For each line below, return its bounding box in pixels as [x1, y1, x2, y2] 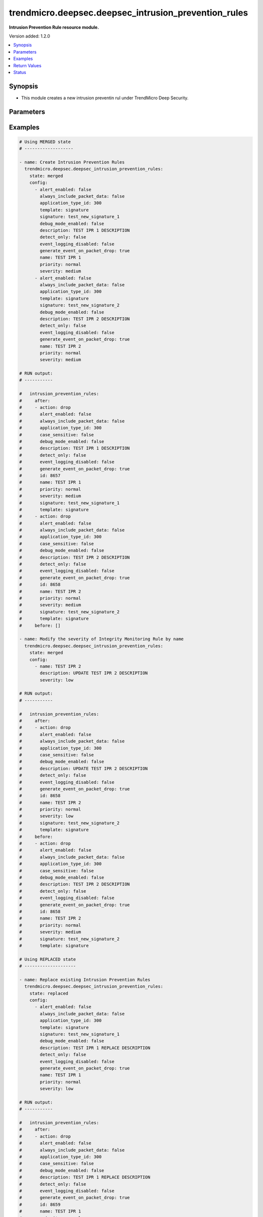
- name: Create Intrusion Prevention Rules [19, 159, 125, 165]
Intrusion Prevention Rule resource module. [9, 24, 99, 30]
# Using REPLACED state [19, 957, 76, 962]
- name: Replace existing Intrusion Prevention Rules [19, 977, 150, 982]
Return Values [13, 62, 41, 68]
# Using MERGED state [19, 139, 71, 145]
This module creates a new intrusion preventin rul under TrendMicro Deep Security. [21, 95, 188, 101]
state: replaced [29, 991, 68, 996]
